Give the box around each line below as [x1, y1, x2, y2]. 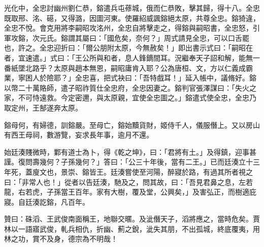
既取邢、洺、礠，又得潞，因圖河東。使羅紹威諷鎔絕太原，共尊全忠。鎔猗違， [4, 12, 260, 23]
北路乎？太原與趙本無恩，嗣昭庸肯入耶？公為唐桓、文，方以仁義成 [25, 62, 246, 73]
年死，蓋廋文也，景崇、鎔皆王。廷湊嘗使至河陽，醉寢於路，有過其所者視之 [4, 166, 253, 177]
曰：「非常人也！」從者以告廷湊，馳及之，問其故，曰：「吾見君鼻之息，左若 [4, 176, 253, 187]
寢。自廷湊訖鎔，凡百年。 [4, 196, 89, 207]
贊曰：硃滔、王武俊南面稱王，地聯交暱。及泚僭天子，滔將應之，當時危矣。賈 [4, 213, 260, 224]
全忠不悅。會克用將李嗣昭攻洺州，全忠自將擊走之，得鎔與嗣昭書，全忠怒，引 [4, 22, 260, 33]
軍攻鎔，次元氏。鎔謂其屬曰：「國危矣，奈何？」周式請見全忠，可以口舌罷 [4, 32, 249, 43]
